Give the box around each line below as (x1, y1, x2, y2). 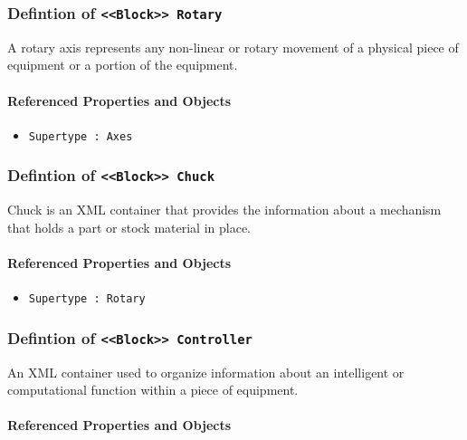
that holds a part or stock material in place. (7, 217, 251, 236)
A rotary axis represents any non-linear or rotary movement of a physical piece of (7, 37, 459, 56)
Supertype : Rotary (28, 292, 146, 306)
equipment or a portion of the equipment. (7, 55, 238, 74)
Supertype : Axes (28, 129, 133, 143)
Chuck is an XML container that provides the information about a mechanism (7, 200, 442, 219)
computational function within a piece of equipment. (7, 380, 299, 399)
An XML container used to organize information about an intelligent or (7, 362, 405, 381)
